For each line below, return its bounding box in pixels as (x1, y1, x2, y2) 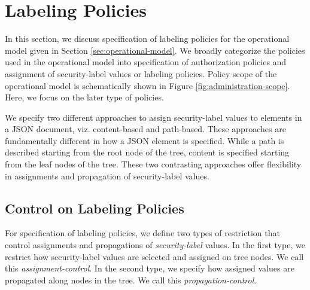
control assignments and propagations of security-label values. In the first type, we (5, 239, 305, 251)
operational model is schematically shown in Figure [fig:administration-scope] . (5, 79, 290, 91)
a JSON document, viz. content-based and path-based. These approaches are (5, 123, 286, 135)
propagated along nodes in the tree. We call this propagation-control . (5, 273, 257, 286)
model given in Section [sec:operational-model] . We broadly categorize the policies (5, 44, 305, 56)
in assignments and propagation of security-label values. (5, 169, 209, 182)
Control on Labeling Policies (5, 199, 184, 217)
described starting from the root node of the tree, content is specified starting (5, 146, 290, 158)
